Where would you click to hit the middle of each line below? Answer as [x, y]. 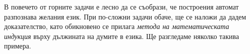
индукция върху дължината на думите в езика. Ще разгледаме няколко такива [122, 36]
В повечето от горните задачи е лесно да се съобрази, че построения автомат [121, 6]
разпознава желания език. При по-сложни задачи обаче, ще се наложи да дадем [125, 16]
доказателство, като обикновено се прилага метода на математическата [117, 26]
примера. [18, 46]
